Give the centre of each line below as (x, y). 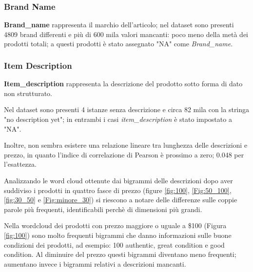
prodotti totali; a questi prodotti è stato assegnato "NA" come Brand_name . (118, 44)
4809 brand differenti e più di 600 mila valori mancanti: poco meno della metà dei (126, 34)
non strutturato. (28, 93)
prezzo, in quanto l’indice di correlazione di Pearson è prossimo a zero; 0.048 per (124, 154)
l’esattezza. (20, 164)
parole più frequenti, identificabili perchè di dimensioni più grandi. (103, 209)
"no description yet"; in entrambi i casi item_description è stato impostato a (118, 119)
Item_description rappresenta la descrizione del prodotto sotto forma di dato (123, 84)
